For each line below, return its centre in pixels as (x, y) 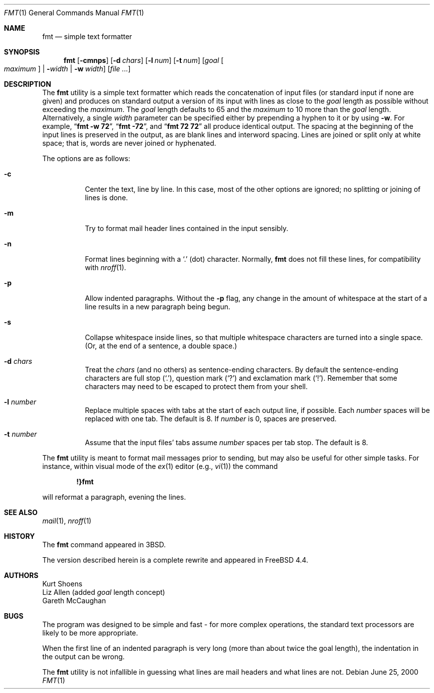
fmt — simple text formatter (87, 36)
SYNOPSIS (22, 52)
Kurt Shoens (62, 584)
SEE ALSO (21, 512)
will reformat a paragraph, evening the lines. (114, 497)
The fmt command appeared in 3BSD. (104, 545)
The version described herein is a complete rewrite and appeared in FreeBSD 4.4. (175, 560)
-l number (20, 402)
